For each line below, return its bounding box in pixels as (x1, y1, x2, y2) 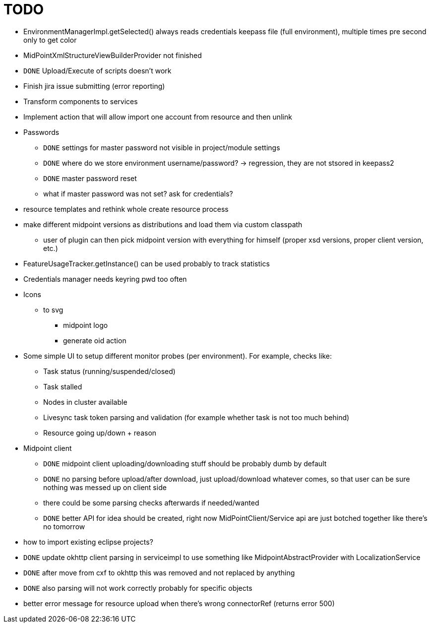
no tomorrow (43, 522, 85, 531)
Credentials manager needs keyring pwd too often (23, 274, 187, 283)
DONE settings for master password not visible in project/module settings (43, 143, 280, 152)
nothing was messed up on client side (43, 483, 167, 492)
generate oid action (63, 336, 126, 345)
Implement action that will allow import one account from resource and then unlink (23, 112, 292, 121)
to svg (43, 305, 63, 314)
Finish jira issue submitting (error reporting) (23, 81, 165, 90)
